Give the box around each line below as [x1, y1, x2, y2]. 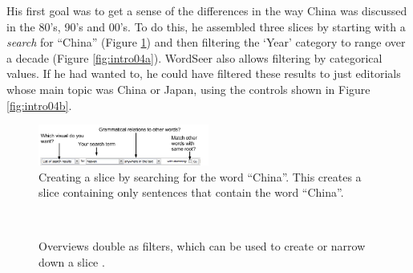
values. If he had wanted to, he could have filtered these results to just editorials [6, 65, 401, 82]
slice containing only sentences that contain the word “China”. [38, 184, 344, 201]
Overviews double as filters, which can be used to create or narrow [38, 238, 366, 255]
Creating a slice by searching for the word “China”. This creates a [38, 168, 362, 185]
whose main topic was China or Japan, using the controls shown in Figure [6, 80, 370, 97]
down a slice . [38, 254, 105, 271]
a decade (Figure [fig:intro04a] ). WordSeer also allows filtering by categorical [6, 49, 383, 66]
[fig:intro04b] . [6, 96, 72, 113]
